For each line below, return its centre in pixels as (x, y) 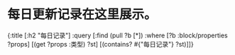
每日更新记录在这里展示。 (82, 14)
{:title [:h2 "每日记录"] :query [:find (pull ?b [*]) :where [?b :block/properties (118, 35)
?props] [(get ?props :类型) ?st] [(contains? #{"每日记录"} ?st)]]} (100, 44)
